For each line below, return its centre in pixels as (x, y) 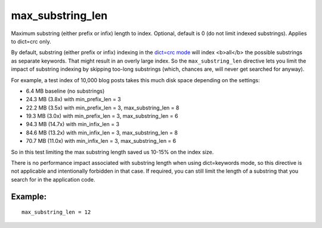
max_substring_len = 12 (56, 212)
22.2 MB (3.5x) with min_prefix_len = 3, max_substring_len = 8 (103, 108)
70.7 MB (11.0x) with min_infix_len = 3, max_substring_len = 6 (101, 141)
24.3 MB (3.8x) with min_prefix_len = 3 (74, 99)
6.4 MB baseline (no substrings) (65, 91)
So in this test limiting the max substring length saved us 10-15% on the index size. (112, 152)
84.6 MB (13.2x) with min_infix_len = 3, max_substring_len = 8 (102, 132)
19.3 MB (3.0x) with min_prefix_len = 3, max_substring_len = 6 (102, 116)
